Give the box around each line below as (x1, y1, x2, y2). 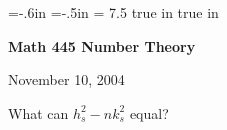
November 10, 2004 (8, 69, 125, 90)
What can (8, 102, 69, 123)
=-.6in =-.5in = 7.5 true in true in (8, 2, 219, 22)
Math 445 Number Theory (8, 35, 196, 56)
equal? (129, 102, 169, 123)
